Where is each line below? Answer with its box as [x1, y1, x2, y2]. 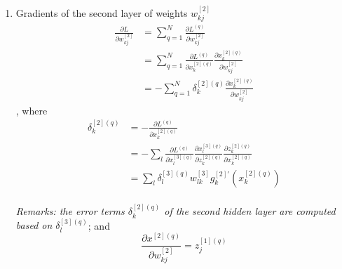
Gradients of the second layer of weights [15, 5, 188, 20]
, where [15, 103, 48, 117]
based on [15, 218, 53, 232]
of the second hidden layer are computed [164, 204, 336, 218]
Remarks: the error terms [15, 204, 125, 218]
